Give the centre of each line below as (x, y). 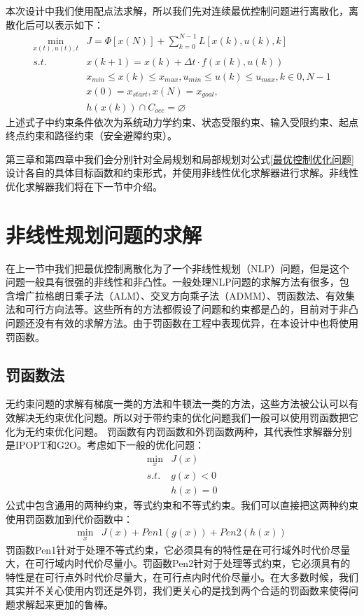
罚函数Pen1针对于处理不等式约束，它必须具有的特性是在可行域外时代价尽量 (178, 549)
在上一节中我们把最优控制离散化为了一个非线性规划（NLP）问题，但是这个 (177, 268)
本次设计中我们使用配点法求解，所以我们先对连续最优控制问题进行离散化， (177, 10)
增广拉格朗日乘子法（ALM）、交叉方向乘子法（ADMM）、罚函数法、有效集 (185, 295)
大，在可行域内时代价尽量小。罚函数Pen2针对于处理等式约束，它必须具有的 (178, 563)
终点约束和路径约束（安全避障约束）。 (91, 135)
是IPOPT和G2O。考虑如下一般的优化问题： (105, 445)
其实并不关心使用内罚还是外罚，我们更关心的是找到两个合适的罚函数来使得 (177, 590)
